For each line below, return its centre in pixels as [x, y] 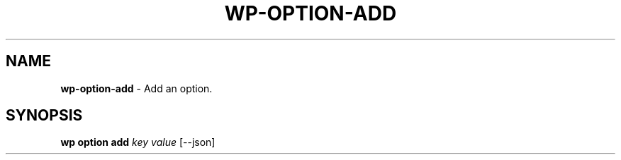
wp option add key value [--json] [138, 142]
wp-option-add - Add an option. [136, 88]
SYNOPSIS [44, 116]
